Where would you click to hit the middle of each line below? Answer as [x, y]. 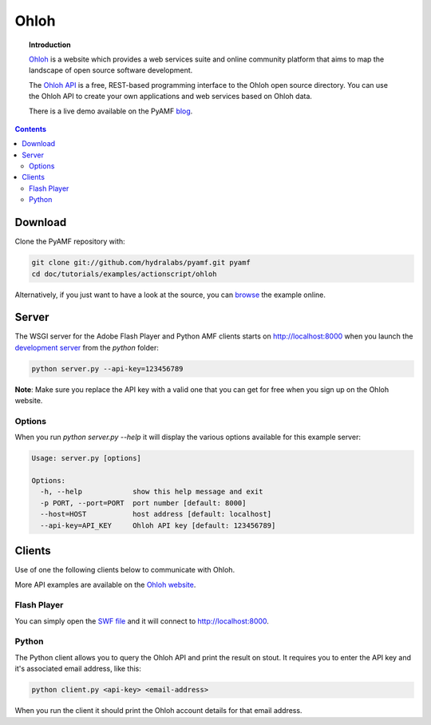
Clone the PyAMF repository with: [70, 242]
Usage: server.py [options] [86, 458]
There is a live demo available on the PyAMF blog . [111, 111]
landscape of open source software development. [111, 70]
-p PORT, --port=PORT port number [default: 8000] [143, 503]
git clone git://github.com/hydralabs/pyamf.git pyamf [141, 263]
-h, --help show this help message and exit [152, 492]
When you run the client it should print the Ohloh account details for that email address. [158, 711]
